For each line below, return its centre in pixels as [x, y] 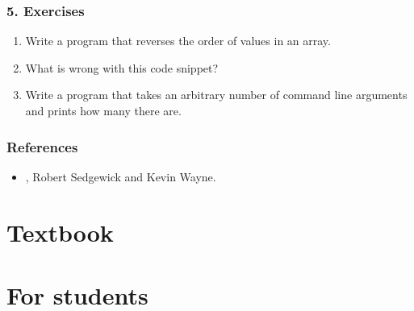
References [42, 146]
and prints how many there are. [103, 110]
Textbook [60, 232]
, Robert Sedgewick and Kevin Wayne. [121, 176]
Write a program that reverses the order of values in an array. [178, 41]
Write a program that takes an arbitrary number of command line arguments [216, 95]
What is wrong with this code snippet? [122, 67]
